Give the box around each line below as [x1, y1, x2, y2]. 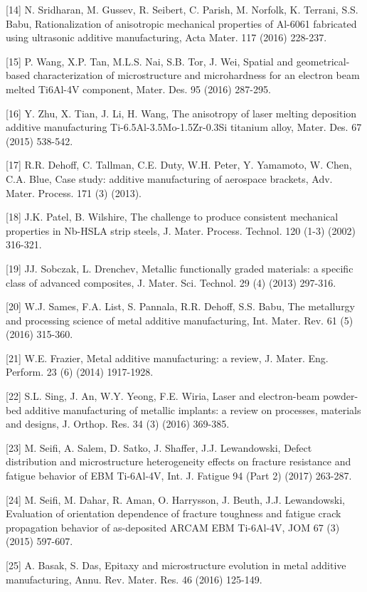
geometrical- [296, 53, 350, 68]
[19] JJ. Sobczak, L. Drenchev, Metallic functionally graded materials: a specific [6, 260, 353, 275]
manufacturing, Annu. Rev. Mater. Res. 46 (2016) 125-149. [6, 571, 262, 586]
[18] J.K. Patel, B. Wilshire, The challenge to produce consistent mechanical [6, 209, 339, 224]
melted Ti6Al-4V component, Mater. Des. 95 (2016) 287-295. [6, 81, 271, 96]
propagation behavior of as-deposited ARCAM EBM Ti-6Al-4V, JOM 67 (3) [6, 519, 340, 534]
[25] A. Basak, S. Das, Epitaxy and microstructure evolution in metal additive [6, 558, 346, 572]
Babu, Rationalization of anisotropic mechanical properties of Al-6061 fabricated [6, 16, 357, 31]
